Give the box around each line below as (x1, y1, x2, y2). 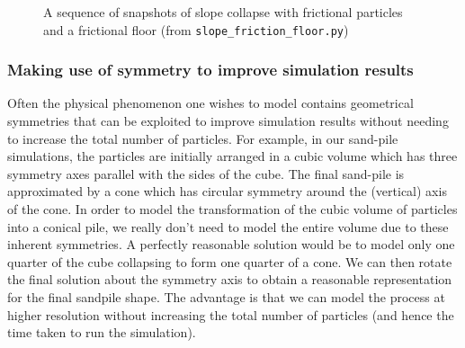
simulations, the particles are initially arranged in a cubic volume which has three (7, 147, 458, 165)
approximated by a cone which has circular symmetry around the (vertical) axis (7, 182, 447, 201)
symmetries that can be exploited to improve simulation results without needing (7, 112, 449, 130)
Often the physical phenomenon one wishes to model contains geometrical (7, 94, 414, 112)
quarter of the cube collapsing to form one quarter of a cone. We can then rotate (7, 252, 452, 271)
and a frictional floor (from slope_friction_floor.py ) (43, 20, 349, 39)
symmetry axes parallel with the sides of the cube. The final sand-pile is (7, 164, 405, 183)
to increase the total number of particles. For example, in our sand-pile (7, 129, 398, 147)
